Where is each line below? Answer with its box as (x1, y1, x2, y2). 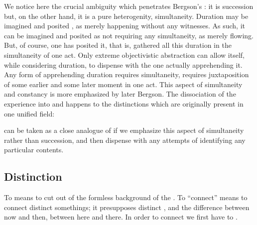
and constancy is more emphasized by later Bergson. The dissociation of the (4, 89, 236, 99)
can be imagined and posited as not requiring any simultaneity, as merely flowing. (4, 30, 254, 40)
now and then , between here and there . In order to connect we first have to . (4, 212, 238, 222)
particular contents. (4, 144, 64, 155)
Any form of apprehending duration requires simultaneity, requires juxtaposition (4, 69, 249, 80)
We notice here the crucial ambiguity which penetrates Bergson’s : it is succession (4, 1, 254, 11)
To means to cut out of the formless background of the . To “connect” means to (4, 192, 248, 203)
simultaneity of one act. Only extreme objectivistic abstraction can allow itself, (4, 49, 245, 60)
